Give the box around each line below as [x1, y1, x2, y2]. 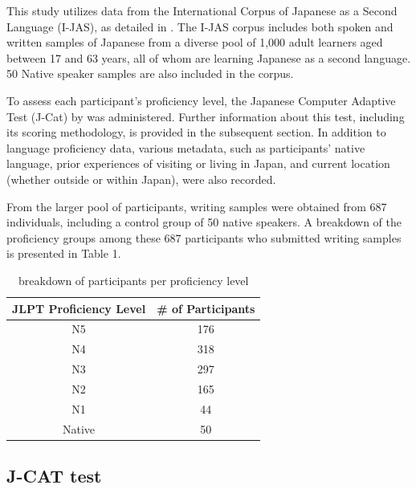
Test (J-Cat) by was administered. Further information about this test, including [6, 108, 405, 124]
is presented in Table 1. [6, 245, 121, 262]
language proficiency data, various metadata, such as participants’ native [6, 139, 365, 156]
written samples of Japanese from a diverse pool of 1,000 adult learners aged [6, 34, 383, 51]
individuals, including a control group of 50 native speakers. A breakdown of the [6, 214, 402, 230]
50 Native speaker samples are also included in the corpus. [6, 65, 294, 82]
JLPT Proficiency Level [12, 300, 146, 316]
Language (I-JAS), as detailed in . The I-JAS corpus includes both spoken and [6, 18, 394, 35]
